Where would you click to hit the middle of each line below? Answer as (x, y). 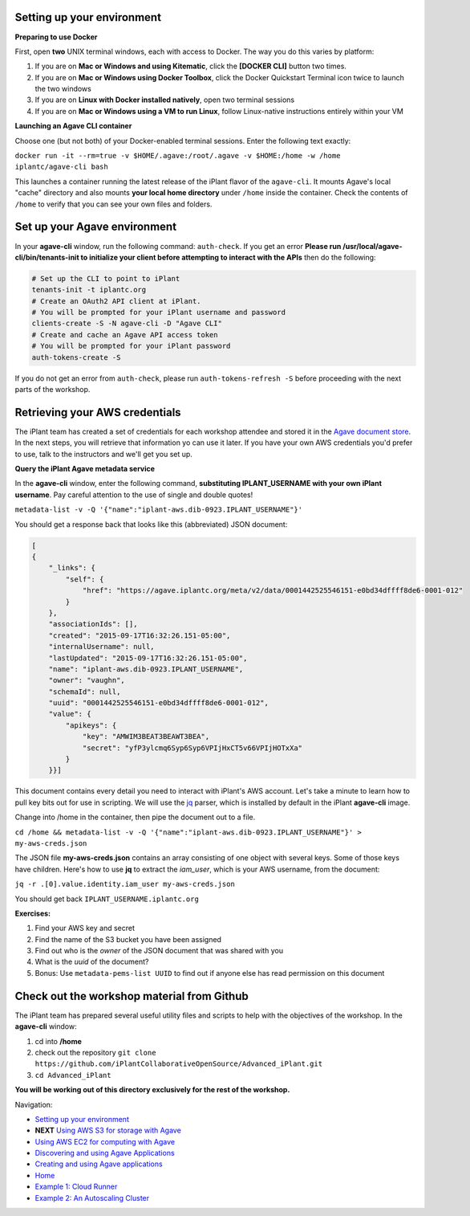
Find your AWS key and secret (85, 928)
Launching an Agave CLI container (73, 126)
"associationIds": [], (93, 624)
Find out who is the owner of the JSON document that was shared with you (159, 951)
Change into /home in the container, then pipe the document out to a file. (135, 817)
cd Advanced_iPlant (73, 1075)
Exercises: (33, 913)
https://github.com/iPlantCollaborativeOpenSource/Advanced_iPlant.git (179, 1064)
